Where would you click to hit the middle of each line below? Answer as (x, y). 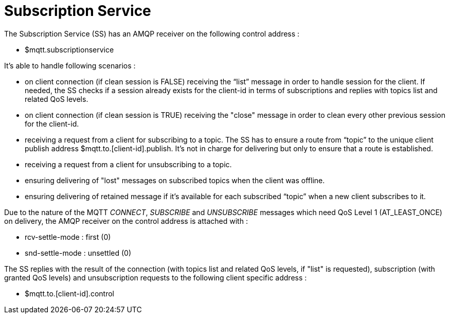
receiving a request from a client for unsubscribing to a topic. (128, 164)
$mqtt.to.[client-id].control (69, 293)
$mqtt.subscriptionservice (69, 49)
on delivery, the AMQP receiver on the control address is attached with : (126, 221)
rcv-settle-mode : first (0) (68, 237)
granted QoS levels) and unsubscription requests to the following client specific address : (156, 277)
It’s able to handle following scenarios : (70, 65)
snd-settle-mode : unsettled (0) (78, 253)
